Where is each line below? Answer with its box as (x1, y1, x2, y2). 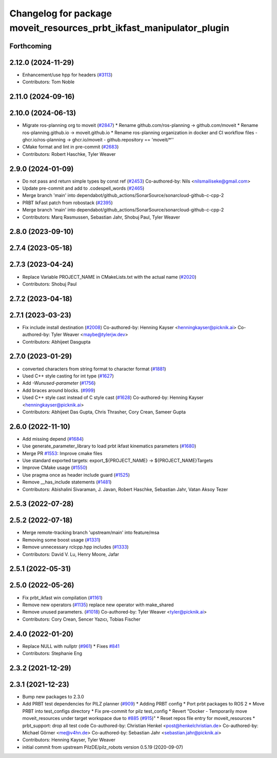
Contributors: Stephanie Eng (22, 651, 82, 657)
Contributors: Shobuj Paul (22, 281, 77, 287)
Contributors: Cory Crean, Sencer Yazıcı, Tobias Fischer (22, 616, 141, 622)
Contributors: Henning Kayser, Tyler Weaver (22, 737, 115, 743)
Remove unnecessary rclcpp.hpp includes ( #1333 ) (22, 544, 129, 550)
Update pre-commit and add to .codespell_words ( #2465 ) (22, 185, 145, 191)
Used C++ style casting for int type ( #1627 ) (22, 373, 114, 379)
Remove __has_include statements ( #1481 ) (22, 479, 112, 485)
